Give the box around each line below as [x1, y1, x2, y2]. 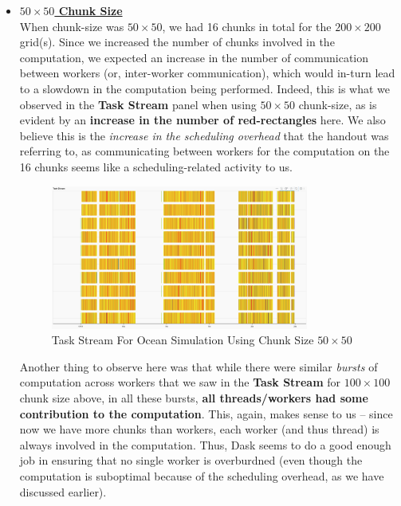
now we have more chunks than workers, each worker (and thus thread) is [19, 421, 379, 437]
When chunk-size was [19, 18, 124, 34]
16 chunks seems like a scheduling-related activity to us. [19, 158, 293, 175]
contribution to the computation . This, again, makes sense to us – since [19, 405, 393, 422]
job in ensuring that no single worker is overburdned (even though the [19, 452, 363, 469]
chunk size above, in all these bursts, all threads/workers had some [19, 390, 368, 406]
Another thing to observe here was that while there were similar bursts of [19, 358, 378, 375]
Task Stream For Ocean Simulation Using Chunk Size [51, 331, 314, 348]
